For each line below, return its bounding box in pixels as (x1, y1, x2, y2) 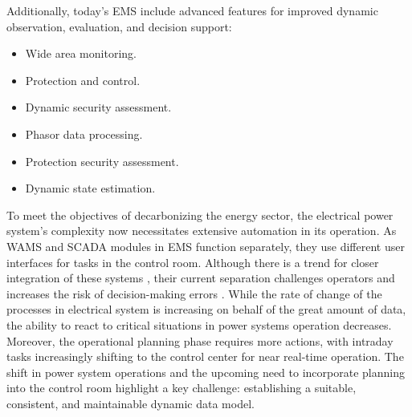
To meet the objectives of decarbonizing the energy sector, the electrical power (6, 206, 394, 223)
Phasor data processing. (25, 125, 143, 142)
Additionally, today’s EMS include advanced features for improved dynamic (6, 2, 378, 18)
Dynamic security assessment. (25, 99, 172, 115)
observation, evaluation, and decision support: (6, 18, 232, 34)
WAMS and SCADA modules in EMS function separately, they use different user (6, 237, 405, 254)
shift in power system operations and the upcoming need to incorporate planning (6, 363, 405, 380)
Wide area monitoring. (25, 45, 137, 62)
